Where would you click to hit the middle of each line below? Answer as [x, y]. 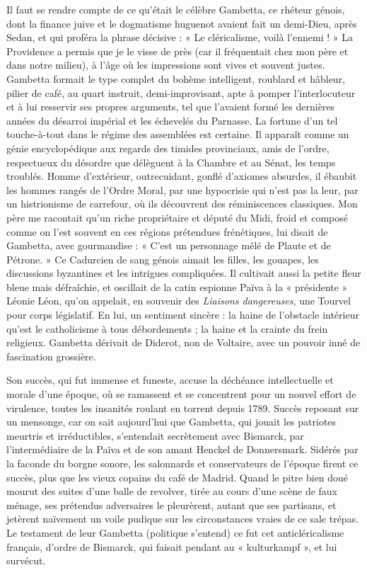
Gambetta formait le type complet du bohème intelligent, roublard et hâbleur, [176, 78]
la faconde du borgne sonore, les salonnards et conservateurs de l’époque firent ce [182, 463]
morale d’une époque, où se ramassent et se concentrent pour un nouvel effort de [181, 394]
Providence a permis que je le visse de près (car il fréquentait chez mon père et [177, 51]
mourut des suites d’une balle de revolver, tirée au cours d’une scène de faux [172, 491]
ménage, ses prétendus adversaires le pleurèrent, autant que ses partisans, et [171, 505]
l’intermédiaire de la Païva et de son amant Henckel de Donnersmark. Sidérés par [182, 449]
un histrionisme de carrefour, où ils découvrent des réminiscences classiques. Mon [182, 204]
